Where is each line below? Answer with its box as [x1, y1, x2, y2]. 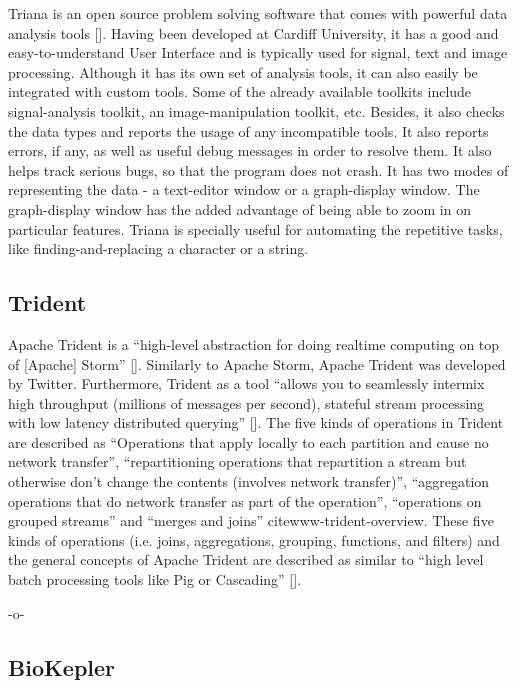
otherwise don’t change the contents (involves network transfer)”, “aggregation [8, 471, 490, 492]
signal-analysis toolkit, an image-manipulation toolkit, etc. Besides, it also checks [8, 100, 505, 121]
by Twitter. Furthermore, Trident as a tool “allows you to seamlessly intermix [8, 373, 485, 394]
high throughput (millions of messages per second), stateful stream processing [8, 392, 485, 413]
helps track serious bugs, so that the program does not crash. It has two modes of [8, 159, 509, 180]
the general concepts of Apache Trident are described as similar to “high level [8, 549, 484, 570]
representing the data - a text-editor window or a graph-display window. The [8, 179, 480, 200]
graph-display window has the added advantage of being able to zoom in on [8, 198, 471, 219]
